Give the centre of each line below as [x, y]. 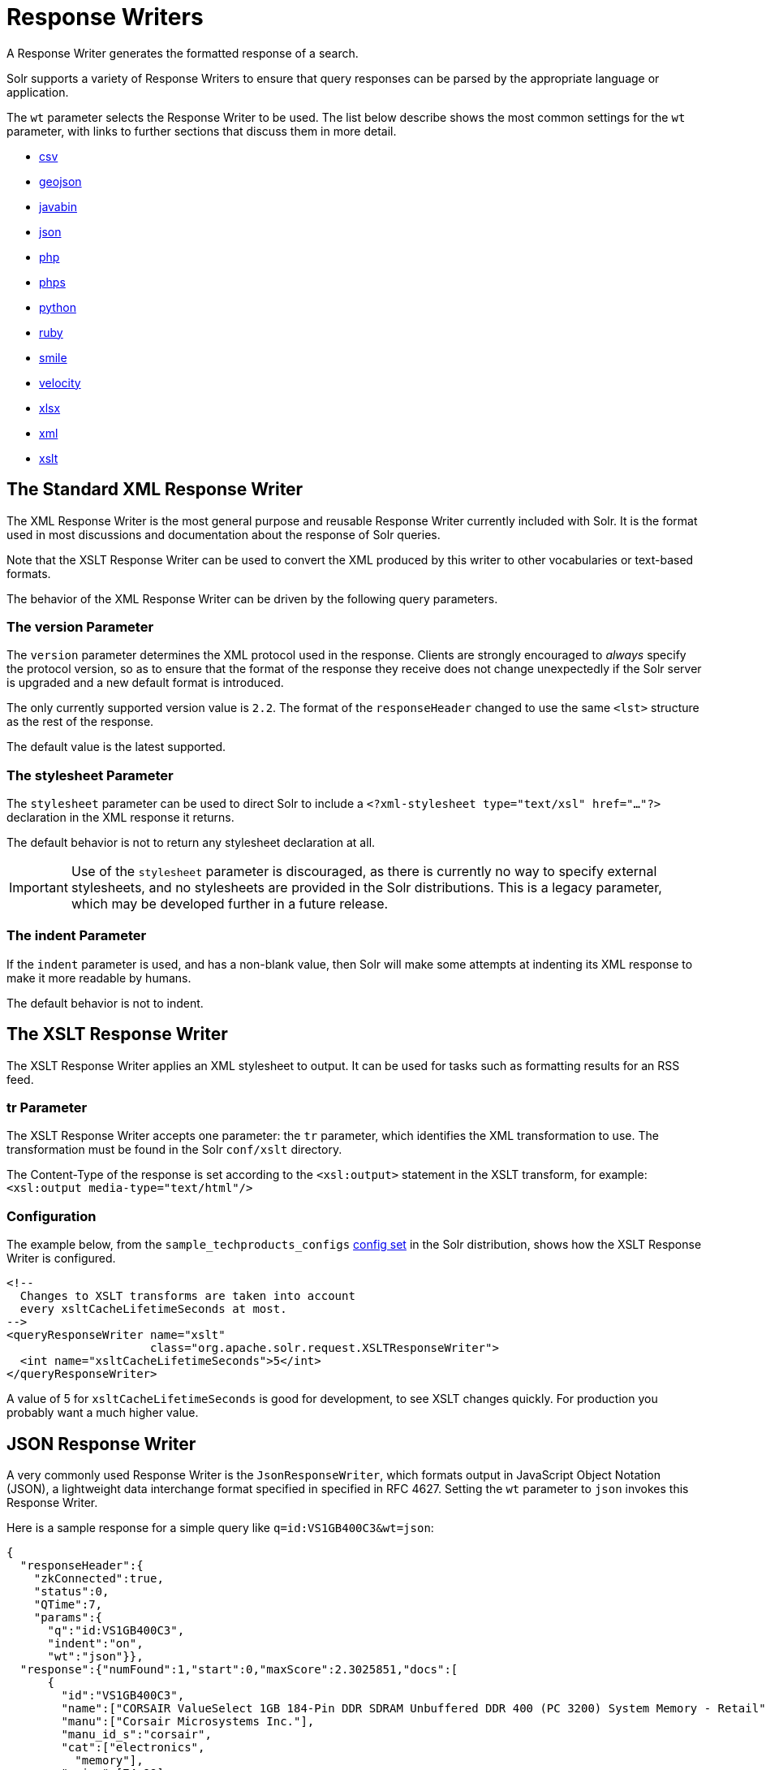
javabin [58, 206]
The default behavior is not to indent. [105, 1003]
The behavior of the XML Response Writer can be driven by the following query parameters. [252, 598]
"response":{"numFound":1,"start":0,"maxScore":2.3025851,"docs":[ [239, 1670]
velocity [60, 382]
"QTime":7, [68, 1605]
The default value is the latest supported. [116, 747]
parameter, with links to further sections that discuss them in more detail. [202, 131]
